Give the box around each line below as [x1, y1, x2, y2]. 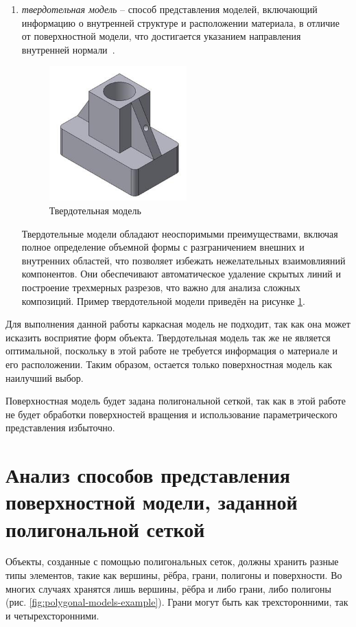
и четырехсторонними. [5, 608, 99, 622]
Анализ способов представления [5, 461, 290, 489]
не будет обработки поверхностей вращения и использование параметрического [5, 407, 337, 421]
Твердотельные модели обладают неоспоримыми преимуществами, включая [21, 226, 338, 240]
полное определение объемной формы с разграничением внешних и [21, 240, 305, 254]
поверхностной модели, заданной [5, 488, 298, 516]
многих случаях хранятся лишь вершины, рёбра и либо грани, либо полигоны [5, 581, 331, 595]
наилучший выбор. [5, 370, 84, 385]
